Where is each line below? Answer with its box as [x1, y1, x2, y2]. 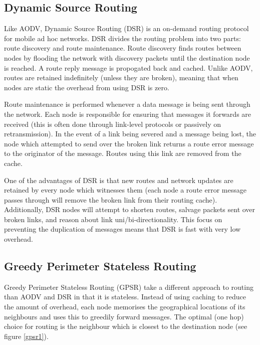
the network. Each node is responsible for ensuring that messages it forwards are [4, 108, 251, 119]
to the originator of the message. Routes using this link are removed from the [4, 148, 241, 158]
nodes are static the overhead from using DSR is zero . [4, 82, 169, 92]
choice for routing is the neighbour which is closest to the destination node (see [4, 321, 247, 331]
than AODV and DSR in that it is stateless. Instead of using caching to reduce [4, 291, 246, 302]
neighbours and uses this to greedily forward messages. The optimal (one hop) [4, 311, 244, 321]
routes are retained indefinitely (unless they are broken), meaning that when [4, 72, 238, 83]
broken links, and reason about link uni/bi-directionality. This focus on [4, 214, 222, 224]
